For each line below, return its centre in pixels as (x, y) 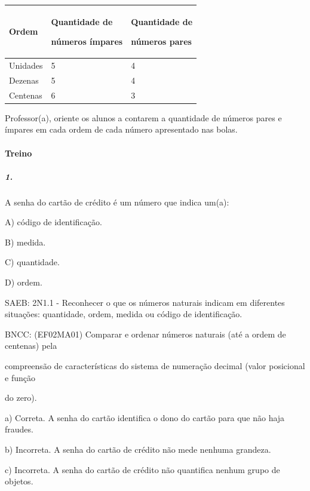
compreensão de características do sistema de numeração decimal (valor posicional (155, 366)
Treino (19, 153)
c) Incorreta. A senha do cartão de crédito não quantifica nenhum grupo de (142, 469)
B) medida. (25, 242)
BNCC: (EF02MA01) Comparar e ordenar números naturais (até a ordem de (145, 334)
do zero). (21, 398)
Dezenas (24, 80)
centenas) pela (31, 346)
